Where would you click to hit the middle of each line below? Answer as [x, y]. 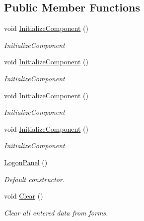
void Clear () [24, 196]
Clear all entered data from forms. [56, 212]
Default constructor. [35, 179]
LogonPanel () [26, 162]
